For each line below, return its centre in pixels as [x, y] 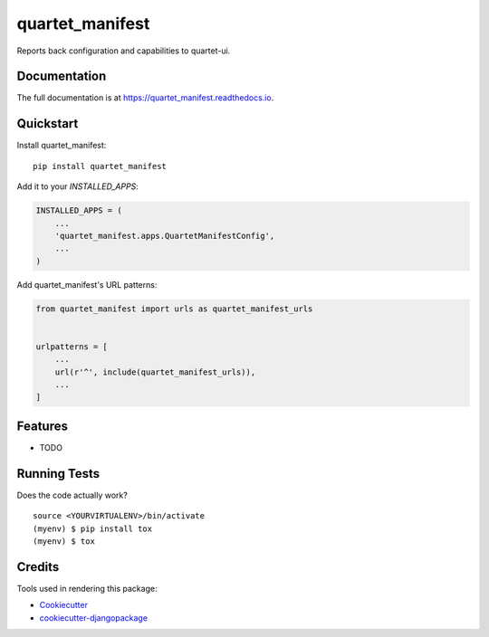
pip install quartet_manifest [100, 166]
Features [42, 426]
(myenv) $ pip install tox [93, 528]
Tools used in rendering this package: [87, 588]
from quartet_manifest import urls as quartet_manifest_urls [174, 309]
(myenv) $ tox [64, 541]
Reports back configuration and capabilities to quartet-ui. [124, 51]
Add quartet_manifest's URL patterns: [87, 284]
